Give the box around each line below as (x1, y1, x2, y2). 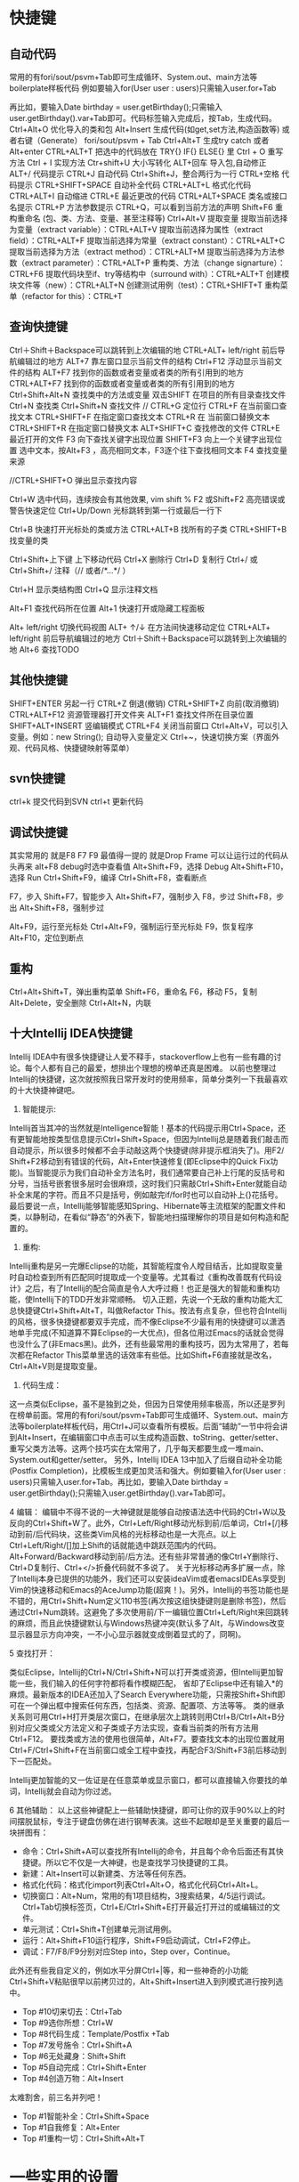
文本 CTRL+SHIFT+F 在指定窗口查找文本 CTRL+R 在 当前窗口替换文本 (16, 411, 271, 422)
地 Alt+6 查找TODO (9, 644, 80, 654)
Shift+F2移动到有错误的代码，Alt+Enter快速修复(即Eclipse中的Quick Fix (9, 1156, 271, 1166)
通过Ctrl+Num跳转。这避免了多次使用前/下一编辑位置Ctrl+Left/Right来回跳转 (9, 1606, 289, 1617)
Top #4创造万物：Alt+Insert (21, 2072, 125, 2083)
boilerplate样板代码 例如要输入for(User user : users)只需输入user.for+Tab (9, 83, 277, 93)
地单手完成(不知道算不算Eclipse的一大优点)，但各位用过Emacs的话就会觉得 (9, 1327, 285, 1338)
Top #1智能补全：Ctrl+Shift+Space (21, 2111, 149, 2121)
